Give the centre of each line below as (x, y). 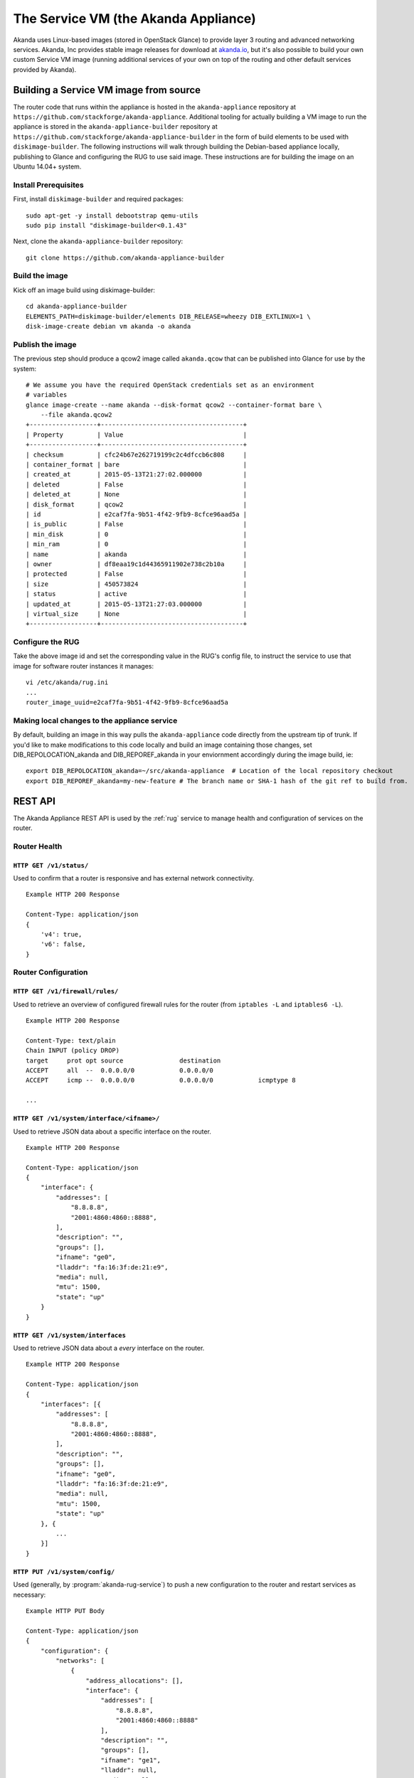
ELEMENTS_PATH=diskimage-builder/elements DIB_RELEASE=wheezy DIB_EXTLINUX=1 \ (168, 316)
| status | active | (137, 594)
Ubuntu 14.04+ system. (47, 166)
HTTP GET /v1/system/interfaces (69, 1335)
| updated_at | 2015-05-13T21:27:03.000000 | (137, 604)
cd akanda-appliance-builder (76, 307)
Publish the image (45, 344)
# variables (47, 395)
